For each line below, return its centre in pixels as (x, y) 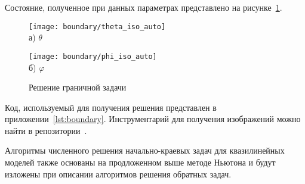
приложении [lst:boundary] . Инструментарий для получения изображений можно (153, 119)
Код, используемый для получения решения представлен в (111, 107)
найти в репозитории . (46, 130)
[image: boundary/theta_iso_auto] (97, 26)
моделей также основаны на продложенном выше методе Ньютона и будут (140, 162)
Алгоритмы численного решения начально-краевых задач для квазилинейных (145, 150)
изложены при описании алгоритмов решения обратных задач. (118, 174)
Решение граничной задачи (78, 87)
